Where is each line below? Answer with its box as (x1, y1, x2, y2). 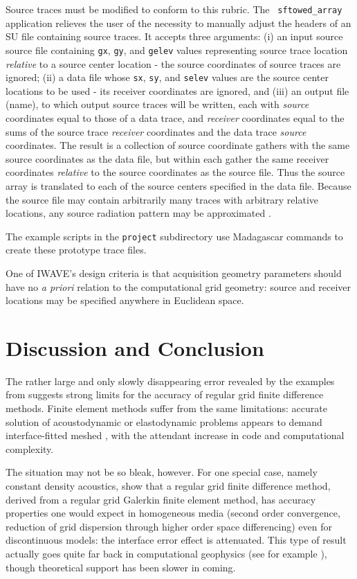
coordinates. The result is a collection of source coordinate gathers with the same (6, 138, 350, 152)
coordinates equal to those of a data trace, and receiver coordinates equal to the (6, 110, 345, 125)
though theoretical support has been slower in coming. (6, 560, 236, 574)
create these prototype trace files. (6, 242, 147, 257)
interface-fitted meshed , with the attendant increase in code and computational (6, 428, 345, 443)
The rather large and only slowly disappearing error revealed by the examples (6, 373, 335, 388)
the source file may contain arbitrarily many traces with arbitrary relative (6, 192, 319, 206)
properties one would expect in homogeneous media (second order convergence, (6, 506, 340, 520)
